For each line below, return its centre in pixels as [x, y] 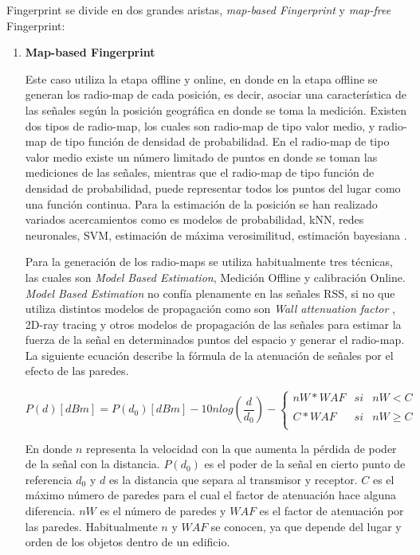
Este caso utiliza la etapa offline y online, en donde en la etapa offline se [201, 78]
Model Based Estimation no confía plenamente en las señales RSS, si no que [210, 293]
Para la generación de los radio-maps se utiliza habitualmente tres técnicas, [209, 262]
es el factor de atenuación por [332, 511]
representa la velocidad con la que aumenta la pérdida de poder [241, 448]
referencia [49, 479]
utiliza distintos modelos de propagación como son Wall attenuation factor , [210, 309]
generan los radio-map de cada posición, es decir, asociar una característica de [216, 94]
